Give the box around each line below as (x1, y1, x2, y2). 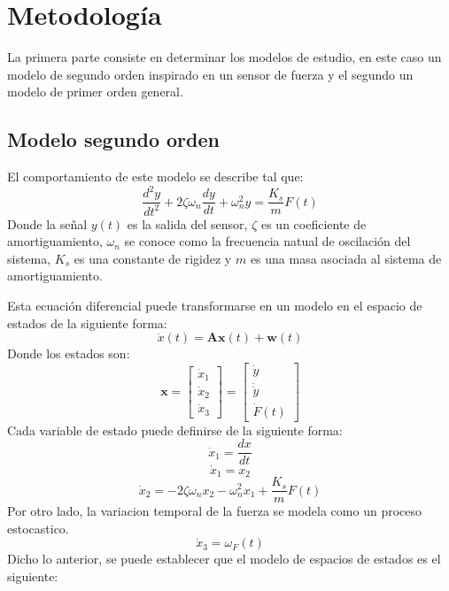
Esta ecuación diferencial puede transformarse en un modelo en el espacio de (7, 295, 422, 314)
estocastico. (7, 518, 69, 537)
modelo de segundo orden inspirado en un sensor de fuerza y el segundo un (7, 65, 414, 83)
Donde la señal (7, 214, 88, 233)
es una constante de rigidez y (74, 249, 232, 267)
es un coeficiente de (260, 214, 367, 233)
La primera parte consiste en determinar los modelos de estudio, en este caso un (7, 48, 442, 66)
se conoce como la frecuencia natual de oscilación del (124, 232, 411, 250)
